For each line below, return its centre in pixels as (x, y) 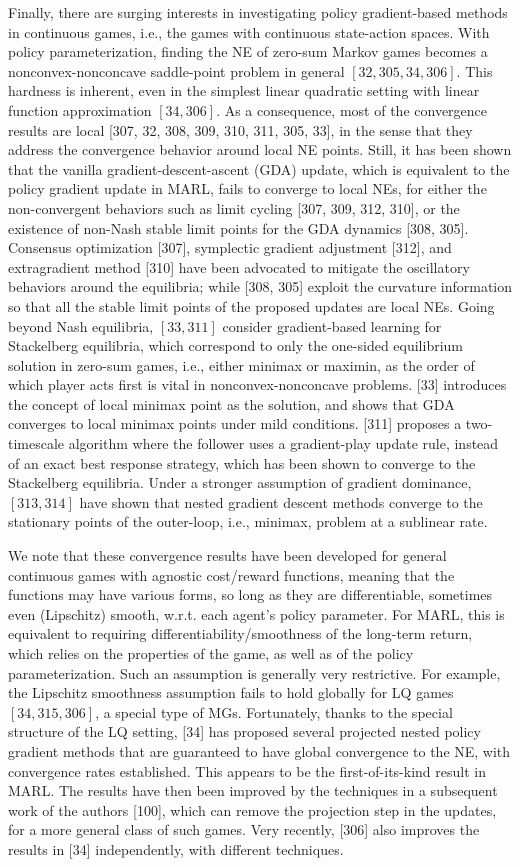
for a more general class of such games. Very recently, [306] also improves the (244, 829)
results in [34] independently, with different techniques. (176, 848)
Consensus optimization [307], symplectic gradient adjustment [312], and (230, 247)
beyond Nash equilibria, (81, 325)
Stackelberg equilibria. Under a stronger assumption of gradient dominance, (240, 482)
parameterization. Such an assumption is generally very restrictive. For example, (254, 672)
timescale (36, 443)
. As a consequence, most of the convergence (352, 109)
